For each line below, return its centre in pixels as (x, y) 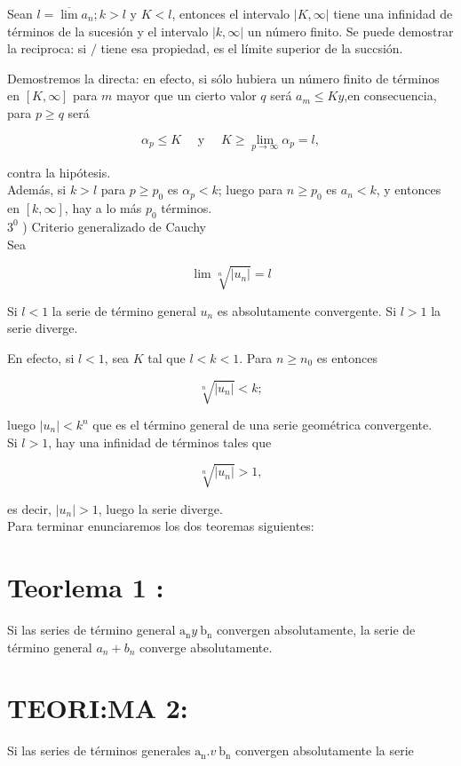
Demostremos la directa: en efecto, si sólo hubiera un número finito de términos (223, 78)
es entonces (347, 357)
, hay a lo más (103, 208)
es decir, (29, 508)
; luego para (250, 190)
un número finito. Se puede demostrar (350, 31)
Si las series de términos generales (99, 750)
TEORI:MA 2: (98, 708)
